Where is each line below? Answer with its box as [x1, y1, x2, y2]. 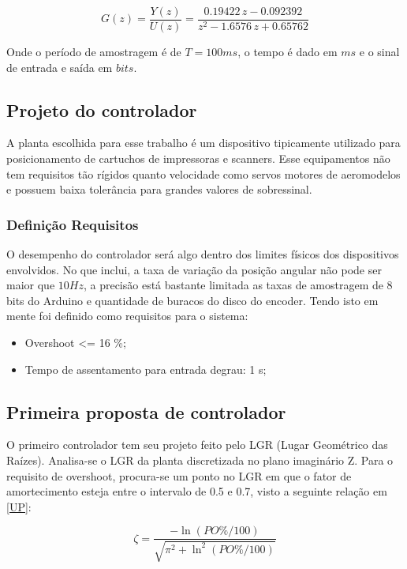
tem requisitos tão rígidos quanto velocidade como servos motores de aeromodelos [6, 165, 401, 182]
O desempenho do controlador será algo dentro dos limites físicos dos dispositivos [6, 246, 399, 262]
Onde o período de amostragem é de [6, 43, 181, 60]
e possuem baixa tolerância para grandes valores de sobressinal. [6, 181, 312, 198]
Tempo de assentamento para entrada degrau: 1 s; [24, 360, 267, 377]
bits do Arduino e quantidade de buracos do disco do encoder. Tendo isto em [6, 292, 379, 308]
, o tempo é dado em [237, 43, 338, 60]
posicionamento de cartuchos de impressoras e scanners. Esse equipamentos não [6, 150, 390, 167]
